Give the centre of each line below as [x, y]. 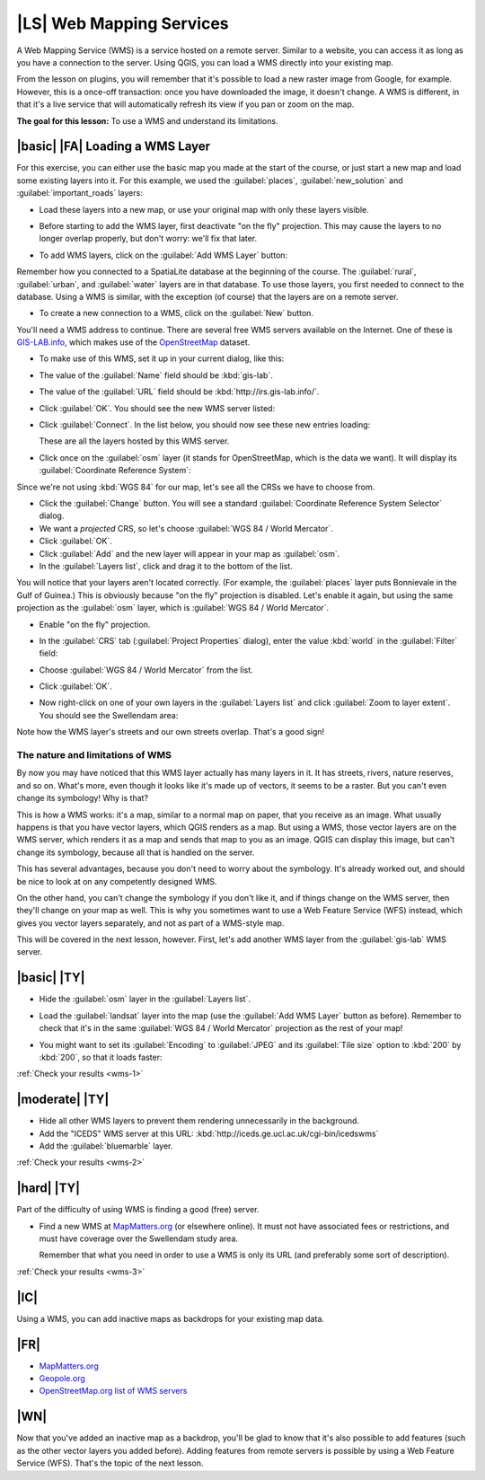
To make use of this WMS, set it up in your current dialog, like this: [162, 358]
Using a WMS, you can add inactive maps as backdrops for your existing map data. [171, 1318]
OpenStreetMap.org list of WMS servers [113, 1391]
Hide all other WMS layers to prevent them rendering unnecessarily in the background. [199, 1121]
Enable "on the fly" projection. [95, 624]
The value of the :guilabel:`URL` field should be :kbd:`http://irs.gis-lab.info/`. [179, 392]
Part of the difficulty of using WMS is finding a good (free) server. [138, 1210]
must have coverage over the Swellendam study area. [138, 1238]
